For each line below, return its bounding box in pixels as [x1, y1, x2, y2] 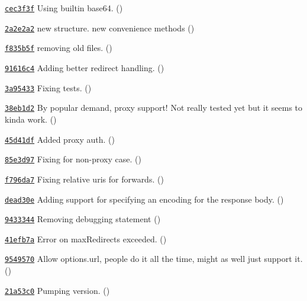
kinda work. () [5, 113, 57, 125]
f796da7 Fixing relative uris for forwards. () [5, 172, 164, 185]
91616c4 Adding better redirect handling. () [5, 61, 164, 73]
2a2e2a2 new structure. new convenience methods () [5, 21, 195, 34]
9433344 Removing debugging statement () [5, 213, 161, 225]
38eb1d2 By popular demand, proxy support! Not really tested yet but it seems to [5, 101, 303, 114]
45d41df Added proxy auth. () [5, 133, 115, 145]
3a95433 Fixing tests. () [5, 81, 92, 94]
